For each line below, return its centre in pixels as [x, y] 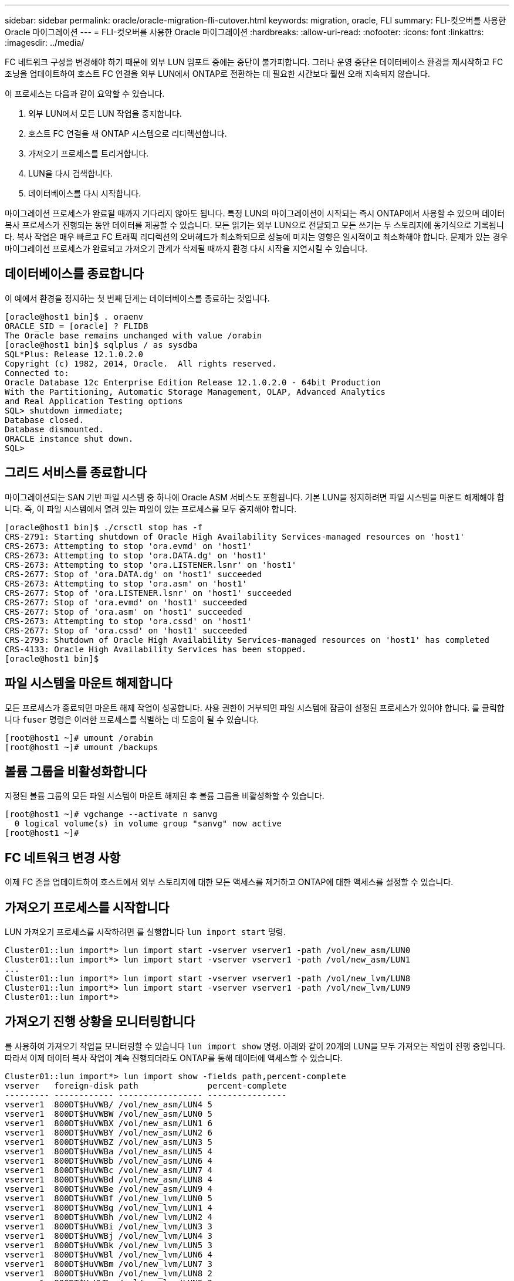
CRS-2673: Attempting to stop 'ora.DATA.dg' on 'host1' [136, 555]
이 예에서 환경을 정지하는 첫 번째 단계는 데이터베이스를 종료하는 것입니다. [137, 298]
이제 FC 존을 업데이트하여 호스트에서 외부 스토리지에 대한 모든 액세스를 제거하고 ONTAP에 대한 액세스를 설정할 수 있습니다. [229, 882]
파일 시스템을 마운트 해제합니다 [89, 683]
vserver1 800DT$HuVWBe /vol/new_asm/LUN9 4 [109, 1189]
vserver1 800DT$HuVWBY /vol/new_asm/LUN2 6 [109, 1132]
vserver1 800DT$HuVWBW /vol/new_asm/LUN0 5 [109, 1114]
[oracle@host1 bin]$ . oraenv [74, 316]
